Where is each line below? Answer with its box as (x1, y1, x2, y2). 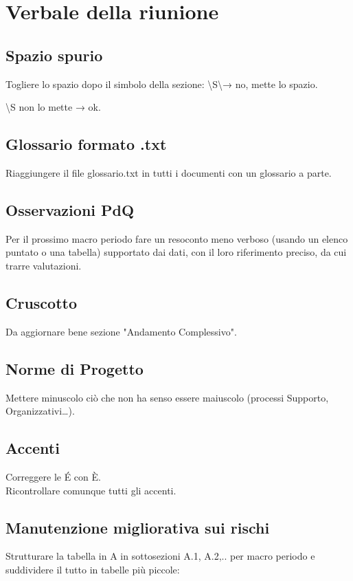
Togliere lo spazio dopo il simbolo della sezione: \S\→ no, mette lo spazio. (5, 76, 318, 91)
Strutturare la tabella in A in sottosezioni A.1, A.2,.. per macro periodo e (5, 549, 315, 563)
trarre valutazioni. (5, 258, 82, 272)
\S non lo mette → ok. (5, 100, 101, 114)
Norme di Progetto (5, 358, 144, 379)
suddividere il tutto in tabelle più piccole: (5, 562, 180, 576)
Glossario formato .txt (5, 133, 167, 155)
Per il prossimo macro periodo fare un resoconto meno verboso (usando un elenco (5, 231, 348, 245)
